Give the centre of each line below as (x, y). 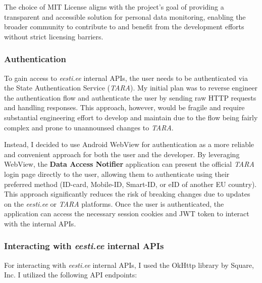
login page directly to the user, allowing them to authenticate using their (117, 174)
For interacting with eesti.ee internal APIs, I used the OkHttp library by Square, (129, 265)
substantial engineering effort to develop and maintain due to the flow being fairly (131, 117)
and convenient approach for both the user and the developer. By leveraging (122, 154)
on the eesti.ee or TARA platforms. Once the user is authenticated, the (114, 203)
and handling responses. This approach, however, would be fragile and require (124, 107)
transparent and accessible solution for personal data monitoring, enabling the (125, 16)
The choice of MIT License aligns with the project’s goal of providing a (114, 7)
